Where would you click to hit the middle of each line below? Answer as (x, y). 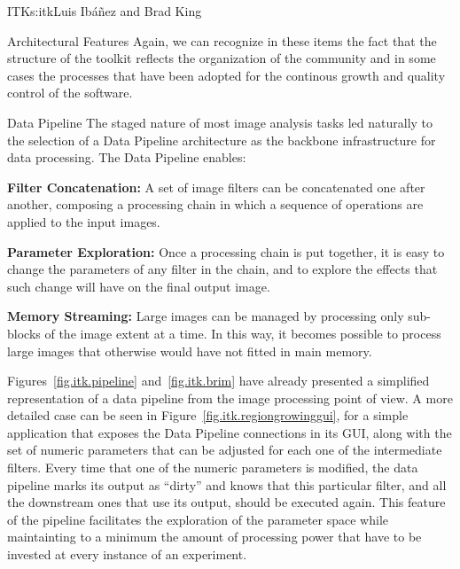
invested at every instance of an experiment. (127, 554)
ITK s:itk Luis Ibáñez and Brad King (105, 11)
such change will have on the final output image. (139, 286)
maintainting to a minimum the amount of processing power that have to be (214, 537)
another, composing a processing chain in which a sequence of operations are (215, 204)
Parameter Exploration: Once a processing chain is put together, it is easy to (226, 251)
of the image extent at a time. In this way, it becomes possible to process (243, 333)
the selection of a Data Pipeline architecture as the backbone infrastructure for (222, 140)
